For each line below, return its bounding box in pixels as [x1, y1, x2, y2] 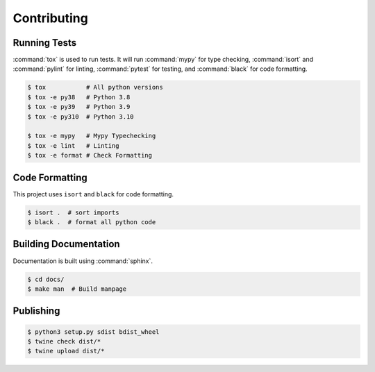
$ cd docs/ [27, 275, 65, 283]
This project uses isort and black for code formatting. [12, 189, 174, 198]
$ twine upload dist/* [27, 347, 105, 355]
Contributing [12, 10, 88, 26]
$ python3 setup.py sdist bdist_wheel [27, 328, 160, 336]
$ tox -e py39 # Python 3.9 [27, 103, 131, 111]
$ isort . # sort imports [27, 208, 119, 217]
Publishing [12, 305, 60, 317]
